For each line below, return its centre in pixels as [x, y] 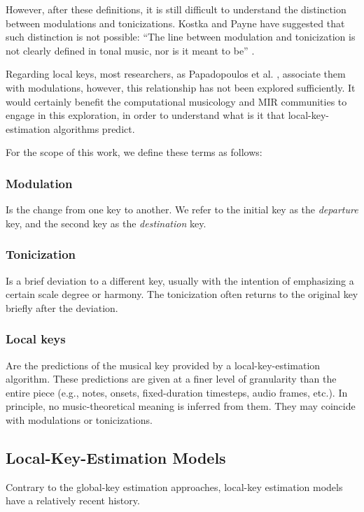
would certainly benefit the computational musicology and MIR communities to [176, 101]
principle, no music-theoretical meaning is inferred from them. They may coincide [181, 406]
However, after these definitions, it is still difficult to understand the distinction [176, 9]
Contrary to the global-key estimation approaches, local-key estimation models [174, 486]
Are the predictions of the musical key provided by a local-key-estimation [163, 365]
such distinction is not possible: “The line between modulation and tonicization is [181, 37]
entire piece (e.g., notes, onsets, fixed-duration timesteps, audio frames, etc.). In [177, 392]
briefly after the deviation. [62, 307]
